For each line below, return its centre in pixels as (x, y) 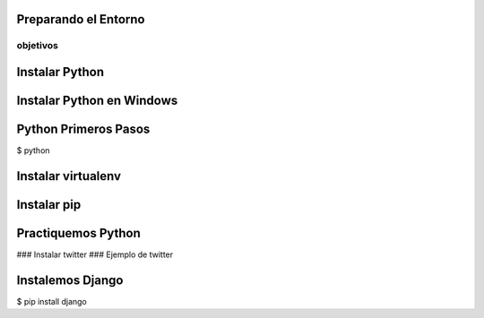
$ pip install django (52, 301)
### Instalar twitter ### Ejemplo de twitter (95, 254)
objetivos (37, 46)
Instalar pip (49, 205)
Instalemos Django (70, 280)
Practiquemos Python (78, 233)
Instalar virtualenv (69, 176)
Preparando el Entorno (81, 19)
